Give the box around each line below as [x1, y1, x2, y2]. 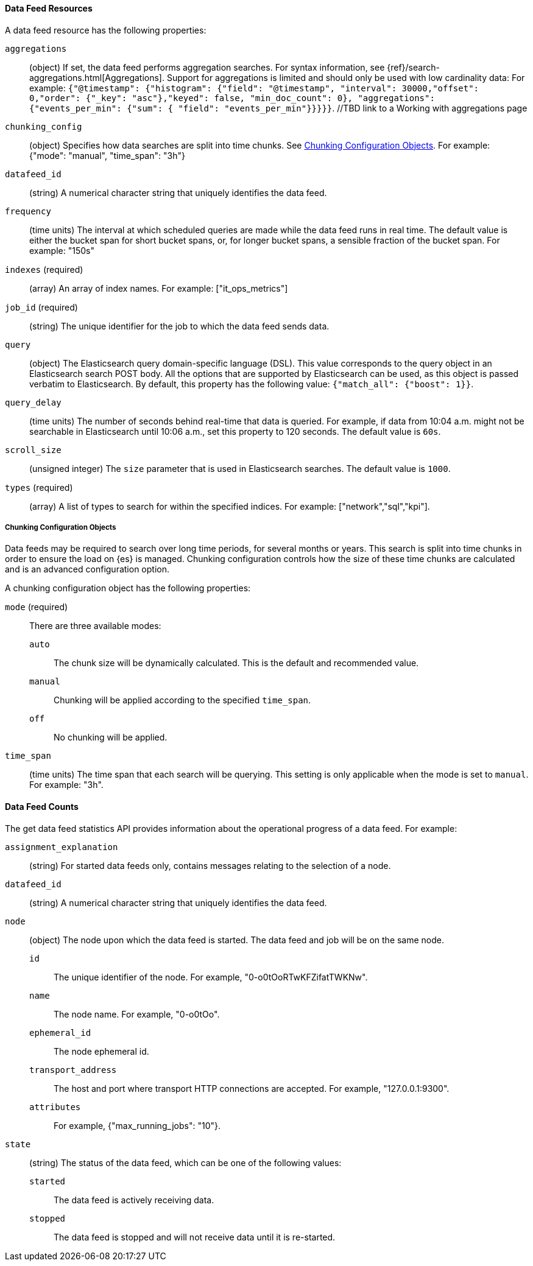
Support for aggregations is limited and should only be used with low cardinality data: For [166, 72, 525, 83]
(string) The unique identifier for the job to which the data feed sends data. [29, 320, 330, 331]
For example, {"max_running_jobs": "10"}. [54, 1120, 221, 1131]
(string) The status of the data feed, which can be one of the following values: [29, 1157, 342, 1168]
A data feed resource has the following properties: [5, 24, 206, 35]
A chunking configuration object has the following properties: [5, 583, 251, 594]
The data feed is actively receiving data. [54, 1194, 214, 1205]
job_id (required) [5, 301, 78, 312]
